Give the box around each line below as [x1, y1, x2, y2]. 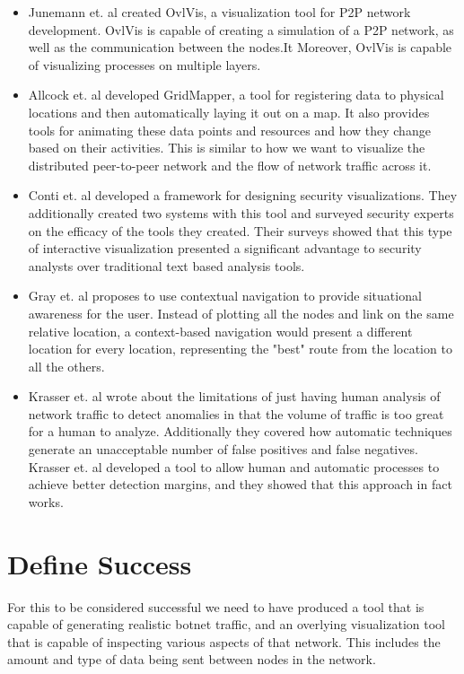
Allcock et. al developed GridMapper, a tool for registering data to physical [28, 85, 444, 104]
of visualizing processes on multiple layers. [28, 55, 261, 74]
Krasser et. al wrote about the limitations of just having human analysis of [28, 387, 441, 406]
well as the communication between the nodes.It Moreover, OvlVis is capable [28, 38, 452, 57]
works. [28, 492, 64, 511]
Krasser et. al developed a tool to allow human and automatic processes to [28, 457, 440, 476]
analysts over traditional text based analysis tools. [28, 256, 305, 275]
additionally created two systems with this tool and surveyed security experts [28, 203, 454, 222]
